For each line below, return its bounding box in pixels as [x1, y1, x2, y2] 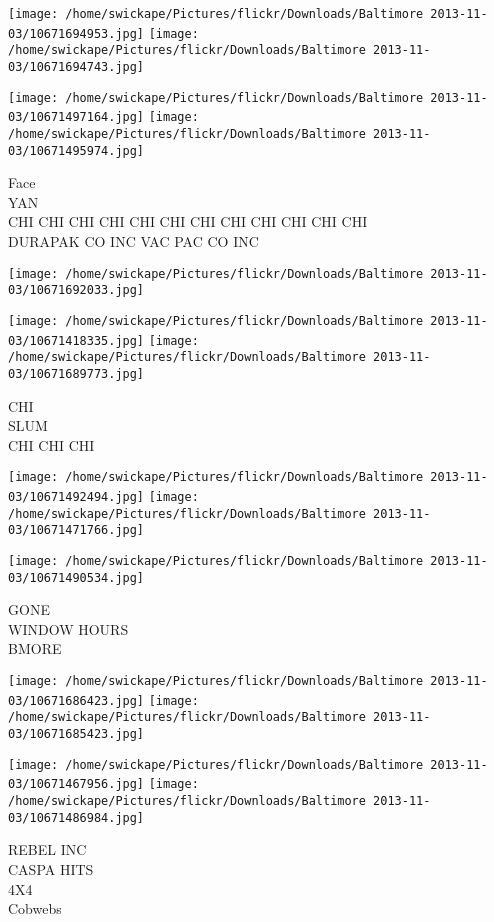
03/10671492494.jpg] [8, 490, 145, 504]
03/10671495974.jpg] [8, 143, 145, 158]
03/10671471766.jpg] [8, 523, 145, 538]
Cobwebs [8, 898, 62, 919]
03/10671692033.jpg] [8, 283, 145, 298]
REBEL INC [8, 839, 87, 860]
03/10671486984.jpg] [8, 810, 145, 825]
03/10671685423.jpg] [8, 727, 145, 742]
